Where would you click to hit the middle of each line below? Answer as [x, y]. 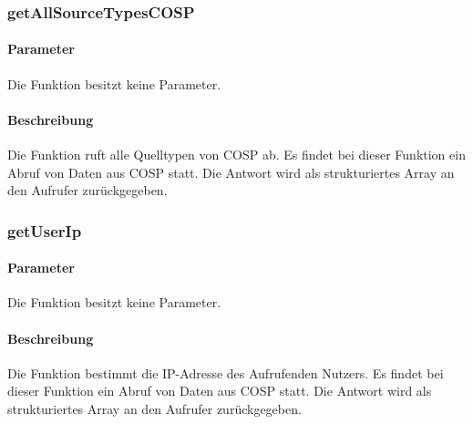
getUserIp [45, 230]
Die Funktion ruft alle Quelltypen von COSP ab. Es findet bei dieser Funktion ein [236, 155]
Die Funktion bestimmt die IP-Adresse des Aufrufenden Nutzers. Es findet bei [226, 372]
